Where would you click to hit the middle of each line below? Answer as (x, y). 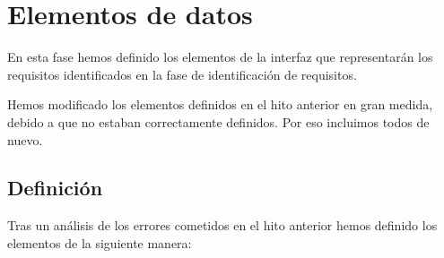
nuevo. (25, 139)
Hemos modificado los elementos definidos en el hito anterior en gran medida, (220, 104)
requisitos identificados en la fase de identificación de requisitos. (182, 74)
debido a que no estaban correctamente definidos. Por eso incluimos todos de (218, 121)
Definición (55, 188)
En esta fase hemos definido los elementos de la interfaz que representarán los (220, 57)
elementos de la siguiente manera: (100, 242)
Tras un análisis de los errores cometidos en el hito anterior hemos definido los (222, 225)
